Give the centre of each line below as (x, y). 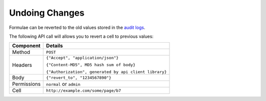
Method (21, 52)
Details (55, 46)
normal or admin (63, 84)
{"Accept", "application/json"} (82, 58)
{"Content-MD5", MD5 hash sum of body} (91, 65)
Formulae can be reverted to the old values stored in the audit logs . (77, 27)
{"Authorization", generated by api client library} (106, 72)
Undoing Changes (47, 13)
